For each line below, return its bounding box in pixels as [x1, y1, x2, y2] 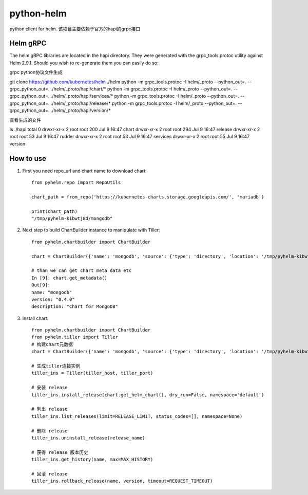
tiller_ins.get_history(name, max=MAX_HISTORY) [31, 456, 153, 463]
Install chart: [22, 315, 49, 321]
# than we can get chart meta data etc [31, 268, 132, 273]
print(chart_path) [31, 208, 78, 214]
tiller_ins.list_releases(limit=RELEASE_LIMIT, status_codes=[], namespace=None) [31, 413, 243, 419]
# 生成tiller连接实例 [31, 363, 81, 369]
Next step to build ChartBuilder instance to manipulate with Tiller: [22, 227, 160, 233]
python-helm [9, 8, 67, 19]
